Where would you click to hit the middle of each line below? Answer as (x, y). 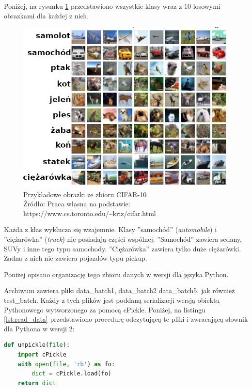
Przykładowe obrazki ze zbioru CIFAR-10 (85, 194)
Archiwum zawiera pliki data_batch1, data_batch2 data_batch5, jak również (119, 290)
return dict (37, 383)
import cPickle (42, 354)
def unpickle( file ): (37, 345)
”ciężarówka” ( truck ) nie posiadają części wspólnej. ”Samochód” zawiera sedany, (123, 239)
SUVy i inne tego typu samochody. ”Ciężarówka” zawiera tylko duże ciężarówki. (123, 248)
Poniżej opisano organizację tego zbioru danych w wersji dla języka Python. (116, 274)
